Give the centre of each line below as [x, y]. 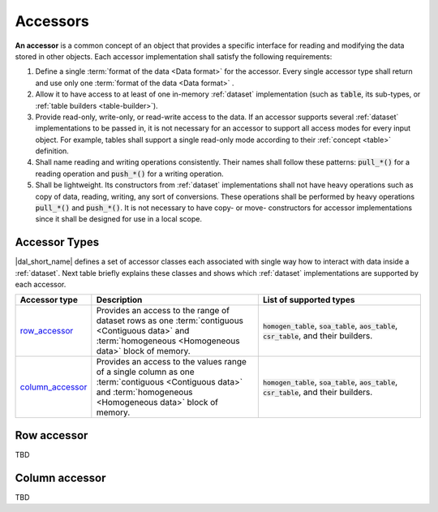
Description [119, 300]
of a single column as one [145, 372]
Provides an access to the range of [163, 311]
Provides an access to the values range [172, 362]
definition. [52, 151]
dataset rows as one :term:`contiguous [170, 321]
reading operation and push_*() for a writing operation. [129, 174]
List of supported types [309, 300]
